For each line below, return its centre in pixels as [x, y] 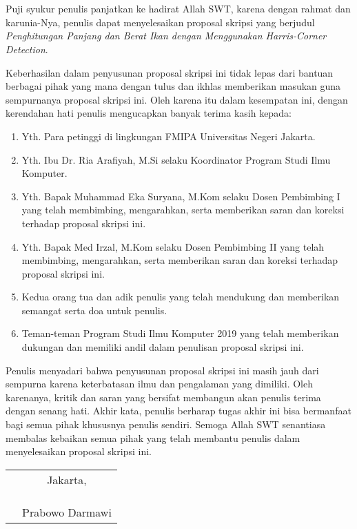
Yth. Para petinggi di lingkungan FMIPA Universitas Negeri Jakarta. [169, 136]
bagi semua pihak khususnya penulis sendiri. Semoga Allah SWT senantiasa [166, 424]
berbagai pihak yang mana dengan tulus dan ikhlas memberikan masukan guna [173, 86]
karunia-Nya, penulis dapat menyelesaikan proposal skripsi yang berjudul [160, 22]
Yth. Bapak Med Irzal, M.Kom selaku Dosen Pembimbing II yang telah [173, 246]
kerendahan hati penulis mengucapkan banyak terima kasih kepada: [149, 113]
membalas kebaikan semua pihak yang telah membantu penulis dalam [153, 437]
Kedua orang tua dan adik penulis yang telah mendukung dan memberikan [181, 297]
